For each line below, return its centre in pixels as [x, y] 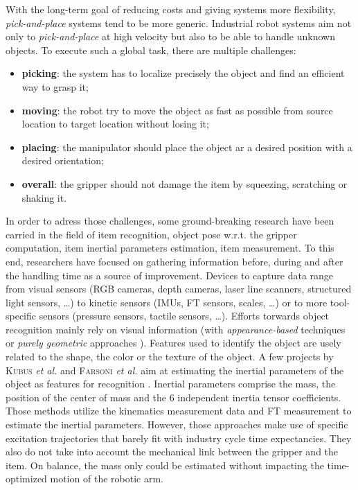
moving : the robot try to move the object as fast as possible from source [177, 110]
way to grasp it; [55, 86]
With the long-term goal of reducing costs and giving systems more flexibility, [171, 9]
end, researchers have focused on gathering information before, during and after [174, 261]
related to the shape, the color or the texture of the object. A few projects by [170, 357]
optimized [26, 479]
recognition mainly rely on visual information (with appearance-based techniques [176, 329]
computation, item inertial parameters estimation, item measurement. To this [170, 248]
